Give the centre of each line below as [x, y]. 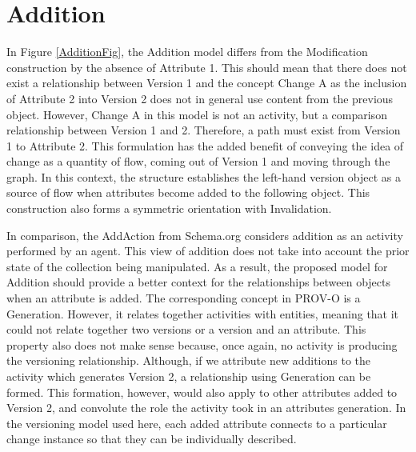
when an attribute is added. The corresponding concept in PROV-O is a [184, 298]
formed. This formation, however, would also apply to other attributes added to [202, 392]
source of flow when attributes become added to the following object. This [188, 192]
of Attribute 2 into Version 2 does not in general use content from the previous [200, 98]
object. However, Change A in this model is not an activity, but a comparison [197, 114]
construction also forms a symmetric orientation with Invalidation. [169, 208]
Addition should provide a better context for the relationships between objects [198, 282]
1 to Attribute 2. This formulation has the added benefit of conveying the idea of [205, 145]
